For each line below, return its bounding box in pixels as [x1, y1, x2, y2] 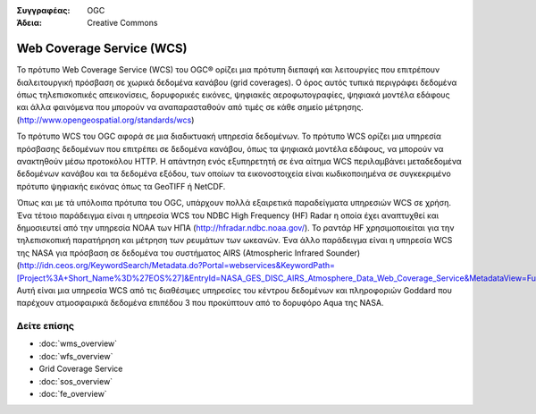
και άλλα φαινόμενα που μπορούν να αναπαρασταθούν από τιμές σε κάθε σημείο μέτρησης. [16, 102, 364, 113]
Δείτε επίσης [16, 320, 75, 333]
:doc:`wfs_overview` [38, 351, 113, 361]
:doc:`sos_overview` [38, 376, 113, 386]
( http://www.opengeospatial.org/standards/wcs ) [16, 114, 195, 125]
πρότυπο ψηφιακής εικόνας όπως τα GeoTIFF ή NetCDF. [16, 181, 226, 191]
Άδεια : [16, 18, 42, 29]
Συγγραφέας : [16, 5, 71, 15]
